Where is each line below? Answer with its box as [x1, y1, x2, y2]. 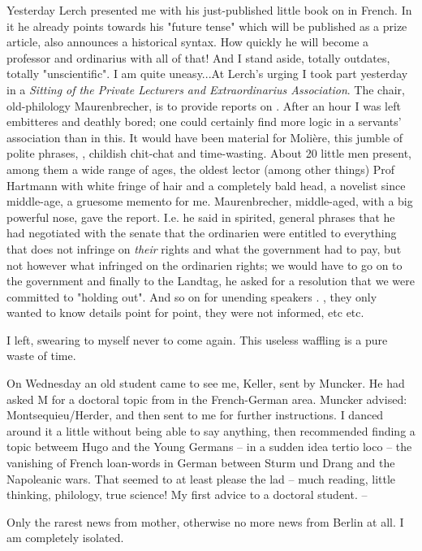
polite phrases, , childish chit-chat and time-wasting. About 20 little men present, [6, 145, 412, 162]
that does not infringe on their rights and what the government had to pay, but [6, 240, 402, 257]
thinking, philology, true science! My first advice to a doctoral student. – [6, 486, 368, 503]
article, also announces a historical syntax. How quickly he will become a [6, 33, 369, 50]
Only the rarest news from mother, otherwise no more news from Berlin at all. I [6, 513, 404, 530]
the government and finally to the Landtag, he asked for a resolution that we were [6, 272, 415, 289]
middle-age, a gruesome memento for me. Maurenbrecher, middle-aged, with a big [6, 193, 413, 210]
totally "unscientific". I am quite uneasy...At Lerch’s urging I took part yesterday [6, 65, 408, 82]
